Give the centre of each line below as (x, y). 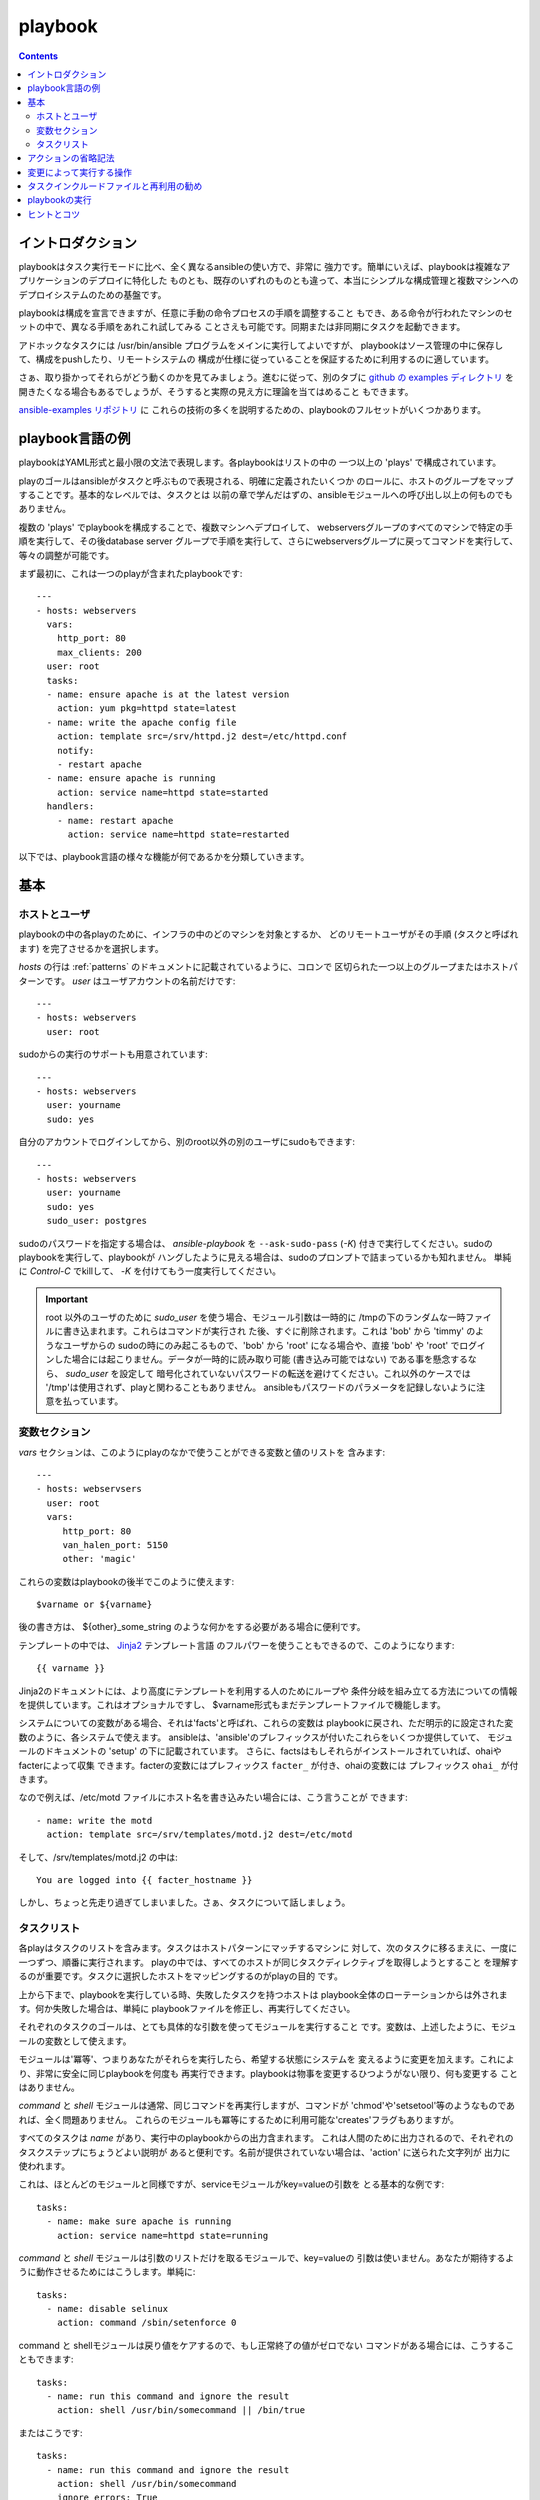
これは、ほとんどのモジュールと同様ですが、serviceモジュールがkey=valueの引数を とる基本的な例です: (231, 2184)
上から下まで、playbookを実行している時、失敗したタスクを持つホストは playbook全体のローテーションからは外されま (263, 1994)
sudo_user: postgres (97, 1221)
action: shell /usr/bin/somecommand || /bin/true (180, 2410)
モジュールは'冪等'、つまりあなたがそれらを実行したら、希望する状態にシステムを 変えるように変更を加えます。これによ (266, 2059)
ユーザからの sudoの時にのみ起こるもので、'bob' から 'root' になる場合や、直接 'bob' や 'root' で (261, 1345)
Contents (38, 56)
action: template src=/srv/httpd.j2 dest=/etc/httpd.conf (202, 736)
